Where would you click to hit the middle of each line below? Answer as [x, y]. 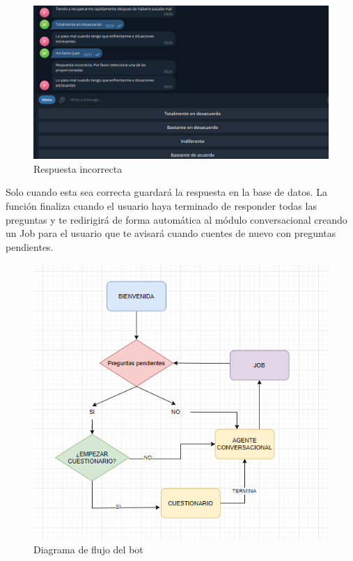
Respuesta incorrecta [78, 168]
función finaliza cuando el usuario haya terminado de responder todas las [161, 206]
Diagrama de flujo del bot [88, 549]
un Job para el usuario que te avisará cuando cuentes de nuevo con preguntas [171, 233]
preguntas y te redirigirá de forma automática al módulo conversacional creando [176, 219]
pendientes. [30, 246]
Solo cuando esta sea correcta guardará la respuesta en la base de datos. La [167, 192]
